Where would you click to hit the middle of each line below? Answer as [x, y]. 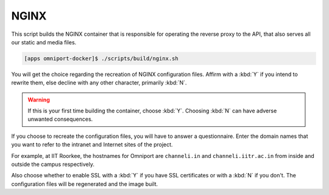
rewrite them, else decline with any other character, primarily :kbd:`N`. [99, 83]
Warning [39, 100]
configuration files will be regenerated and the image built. [85, 184]
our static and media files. [44, 42]
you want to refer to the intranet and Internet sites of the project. [92, 145]
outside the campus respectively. [53, 165]
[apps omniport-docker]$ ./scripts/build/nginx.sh [101, 58]
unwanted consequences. [60, 119]
